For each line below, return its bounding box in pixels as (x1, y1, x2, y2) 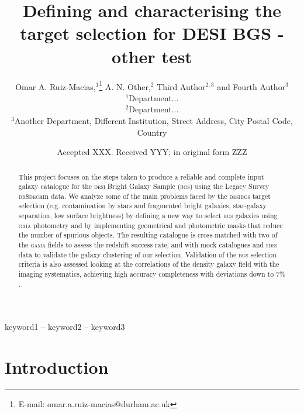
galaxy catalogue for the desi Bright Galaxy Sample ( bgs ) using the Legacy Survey (18, 181, 270, 191)
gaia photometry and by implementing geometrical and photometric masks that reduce (18, 220, 283, 230)
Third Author (157, 80, 206, 92)
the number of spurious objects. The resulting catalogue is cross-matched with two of (18, 230, 278, 240)
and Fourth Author (217, 80, 286, 92)
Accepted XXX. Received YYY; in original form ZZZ (57, 146, 247, 158)
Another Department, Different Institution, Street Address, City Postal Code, (14, 114, 293, 126)
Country (137, 126, 167, 138)
